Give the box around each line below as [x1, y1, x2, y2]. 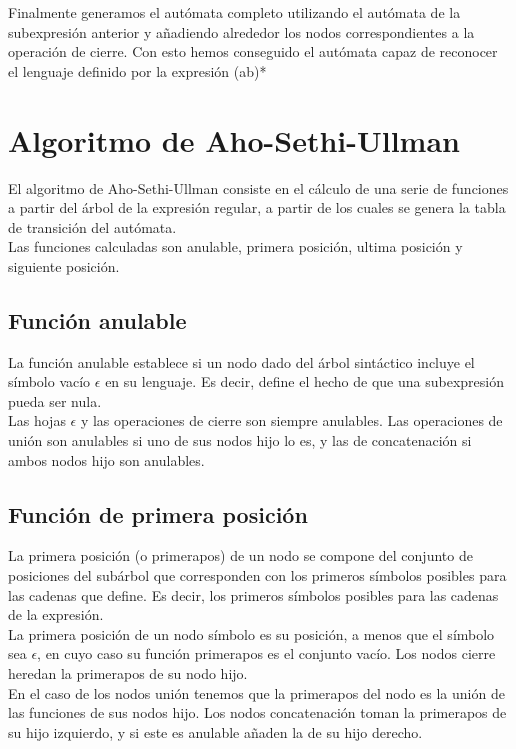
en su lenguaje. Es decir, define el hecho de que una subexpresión [105, 371, 504, 392]
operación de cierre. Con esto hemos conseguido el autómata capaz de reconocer [8, 41, 498, 62]
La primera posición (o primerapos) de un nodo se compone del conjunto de [8, 545, 473, 566]
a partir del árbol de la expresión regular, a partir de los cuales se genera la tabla [8, 197, 506, 218]
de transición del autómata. [8, 216, 177, 237]
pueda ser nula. [8, 390, 102, 411]
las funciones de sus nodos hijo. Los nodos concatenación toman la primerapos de [8, 702, 507, 723]
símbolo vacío [8, 371, 91, 392]
